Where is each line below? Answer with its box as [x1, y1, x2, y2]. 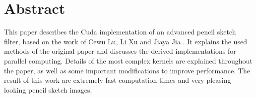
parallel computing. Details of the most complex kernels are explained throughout [4, 55, 253, 65]
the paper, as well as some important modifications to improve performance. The [4, 65, 250, 75]
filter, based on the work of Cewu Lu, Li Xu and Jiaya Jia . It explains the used [4, 36, 247, 46]
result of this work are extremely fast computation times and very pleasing [4, 75, 231, 85]
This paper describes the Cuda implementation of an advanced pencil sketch [4, 27, 236, 37]
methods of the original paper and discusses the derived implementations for [4, 46, 236, 56]
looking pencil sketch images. [4, 84, 92, 95]
